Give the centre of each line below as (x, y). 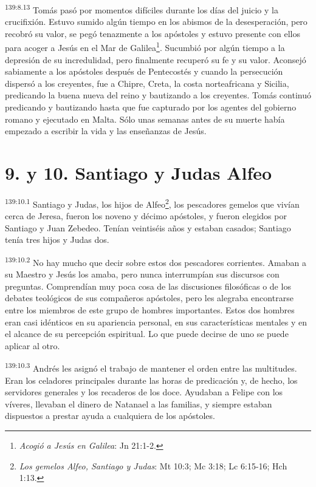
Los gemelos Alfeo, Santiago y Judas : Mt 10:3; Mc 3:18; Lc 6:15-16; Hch (153, 465)
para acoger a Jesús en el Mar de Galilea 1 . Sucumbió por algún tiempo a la (145, 47)
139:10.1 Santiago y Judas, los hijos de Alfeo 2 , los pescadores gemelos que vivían (152, 203)
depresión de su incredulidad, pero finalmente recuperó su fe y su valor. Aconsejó (156, 59)
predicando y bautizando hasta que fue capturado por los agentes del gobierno (151, 107)
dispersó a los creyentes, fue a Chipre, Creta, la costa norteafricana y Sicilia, (147, 83)
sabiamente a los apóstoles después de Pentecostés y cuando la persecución (144, 71)
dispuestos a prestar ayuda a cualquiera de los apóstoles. (110, 416)
